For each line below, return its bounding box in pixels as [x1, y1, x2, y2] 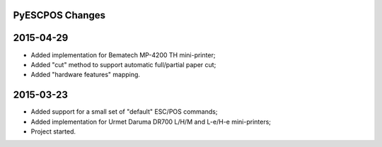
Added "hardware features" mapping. [30, 71, 141, 79]
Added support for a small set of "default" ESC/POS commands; [30, 107, 218, 116]
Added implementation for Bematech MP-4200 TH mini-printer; [30, 50, 216, 59]
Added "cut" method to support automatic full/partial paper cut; [30, 60, 216, 69]
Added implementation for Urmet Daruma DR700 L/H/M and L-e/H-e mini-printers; [30, 117, 272, 126]
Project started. [30, 127, 76, 136]
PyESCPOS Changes [13, 9, 106, 21]
